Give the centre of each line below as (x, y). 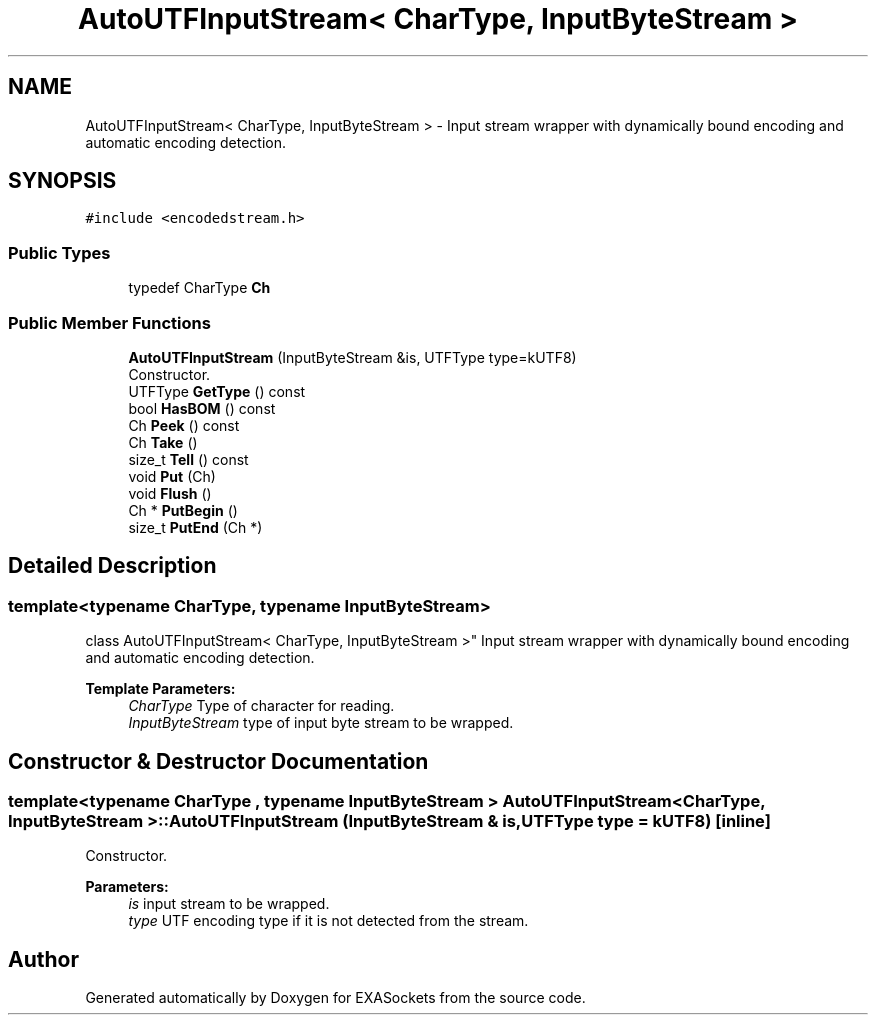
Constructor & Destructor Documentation (218, 761)
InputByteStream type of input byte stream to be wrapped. (321, 723)
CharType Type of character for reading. (261, 706)
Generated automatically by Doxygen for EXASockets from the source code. (335, 998)
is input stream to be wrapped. (229, 904)
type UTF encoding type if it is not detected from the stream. (328, 921)
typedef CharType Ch (199, 288)
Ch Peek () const (184, 425)
